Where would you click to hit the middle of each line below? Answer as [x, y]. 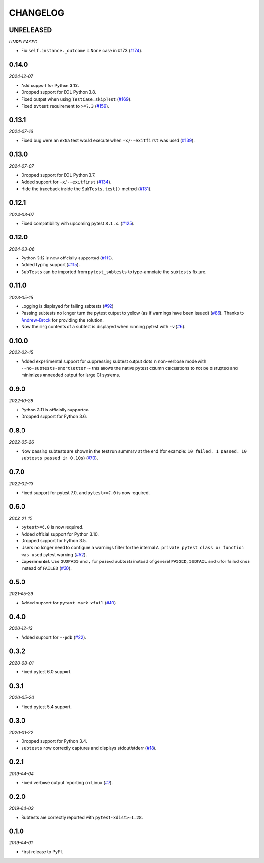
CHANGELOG [37, 13]
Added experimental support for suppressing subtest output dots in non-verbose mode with [114, 361]
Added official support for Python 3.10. [60, 534]
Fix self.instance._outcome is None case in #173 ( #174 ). [82, 51]
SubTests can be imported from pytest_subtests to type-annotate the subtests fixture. [114, 272]
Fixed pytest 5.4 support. [46, 707]
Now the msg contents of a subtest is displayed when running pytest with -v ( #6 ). [103, 327]
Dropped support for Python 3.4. [54, 741]
